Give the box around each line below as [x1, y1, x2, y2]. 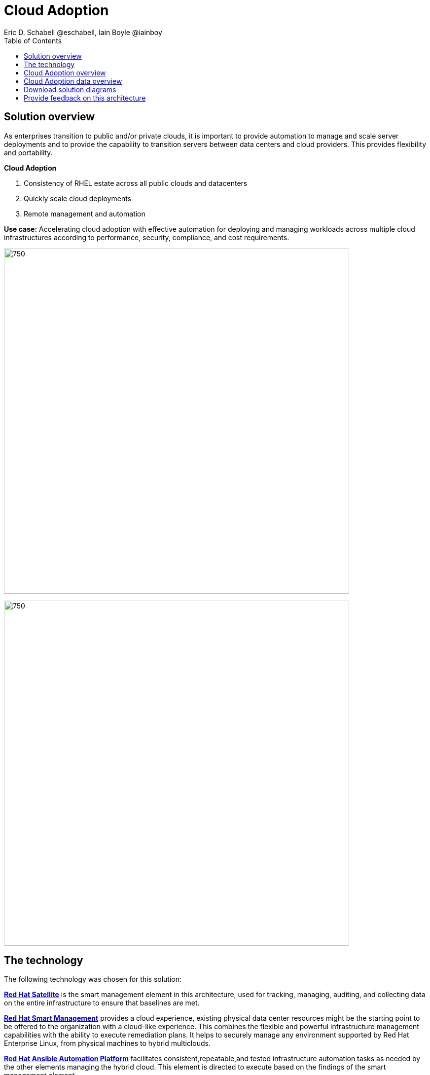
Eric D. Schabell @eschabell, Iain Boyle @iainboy [4, 28, 162, 36]
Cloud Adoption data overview [24, 76, 122, 85]
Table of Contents [4, 36, 62, 45]
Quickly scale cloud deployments [24, 194, 131, 203]
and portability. [4, 148, 53, 157]
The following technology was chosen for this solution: [4, 975, 182, 984]
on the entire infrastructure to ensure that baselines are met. [4, 999, 200, 1007]
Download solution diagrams [24, 85, 116, 94]
